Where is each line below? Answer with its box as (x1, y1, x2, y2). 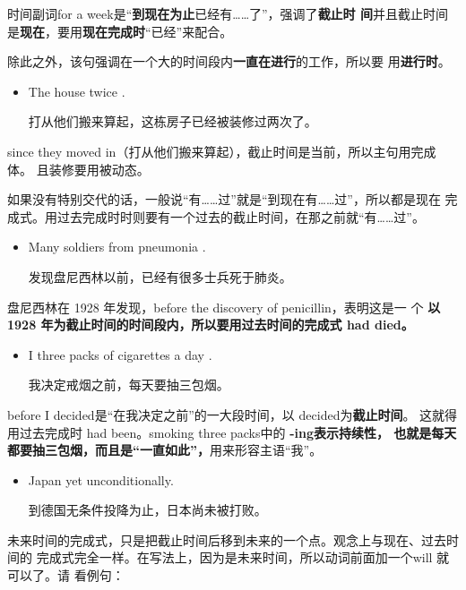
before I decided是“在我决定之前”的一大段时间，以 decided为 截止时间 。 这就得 (7, 405, 458, 423)
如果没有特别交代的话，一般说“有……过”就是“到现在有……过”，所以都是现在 (7, 190, 441, 209)
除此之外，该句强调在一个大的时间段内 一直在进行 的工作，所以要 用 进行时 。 (7, 52, 451, 71)
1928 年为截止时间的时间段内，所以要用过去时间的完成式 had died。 (7, 315, 414, 334)
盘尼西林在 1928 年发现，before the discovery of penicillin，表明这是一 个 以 (7, 297, 441, 316)
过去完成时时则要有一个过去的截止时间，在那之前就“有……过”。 (56, 207, 425, 226)
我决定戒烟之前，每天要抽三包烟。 (28, 375, 229, 394)
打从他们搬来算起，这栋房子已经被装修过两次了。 (28, 112, 317, 131)
